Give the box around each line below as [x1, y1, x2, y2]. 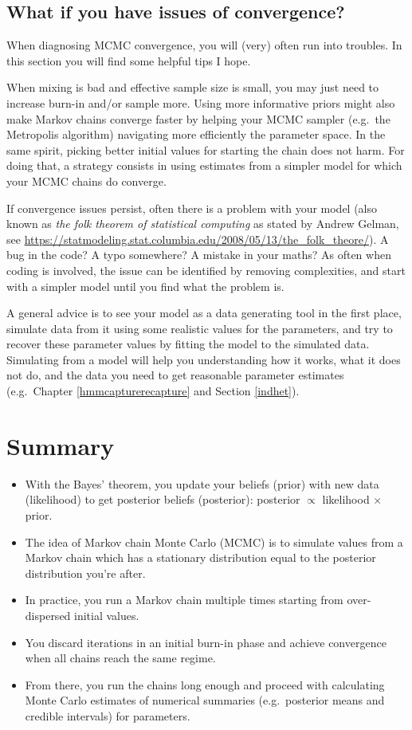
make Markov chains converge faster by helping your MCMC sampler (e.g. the [6, 110, 390, 127]
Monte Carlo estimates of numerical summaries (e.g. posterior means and [25, 692, 385, 708]
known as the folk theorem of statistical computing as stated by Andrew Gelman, [6, 215, 399, 232]
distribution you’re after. [25, 564, 146, 581]
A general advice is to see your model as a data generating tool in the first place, [6, 304, 402, 321]
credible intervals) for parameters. [25, 707, 190, 724]
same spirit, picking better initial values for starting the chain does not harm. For [6, 141, 405, 158]
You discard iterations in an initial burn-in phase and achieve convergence [25, 634, 386, 650]
